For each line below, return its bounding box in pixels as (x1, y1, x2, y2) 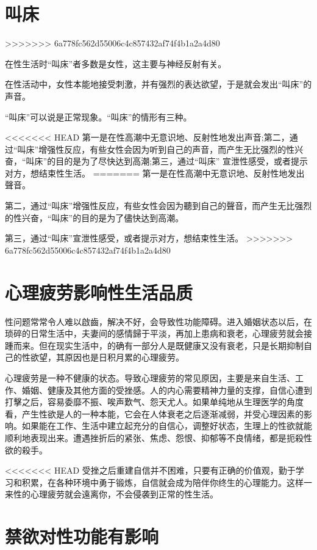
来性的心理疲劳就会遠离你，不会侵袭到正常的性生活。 (5, 488, 218, 501)
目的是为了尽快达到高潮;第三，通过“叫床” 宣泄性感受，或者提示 (55, 155, 308, 167)
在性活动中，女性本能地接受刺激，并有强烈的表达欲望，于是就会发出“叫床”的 (5, 78, 312, 90)
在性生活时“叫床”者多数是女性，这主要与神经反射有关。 (5, 57, 227, 70)
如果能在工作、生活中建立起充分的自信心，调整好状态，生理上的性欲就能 (21, 419, 312, 432)
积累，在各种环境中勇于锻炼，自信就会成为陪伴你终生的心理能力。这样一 (21, 475, 312, 488)
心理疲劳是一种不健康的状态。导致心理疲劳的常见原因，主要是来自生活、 (5, 371, 295, 384)
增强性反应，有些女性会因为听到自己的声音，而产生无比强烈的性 (38, 142, 295, 155)
